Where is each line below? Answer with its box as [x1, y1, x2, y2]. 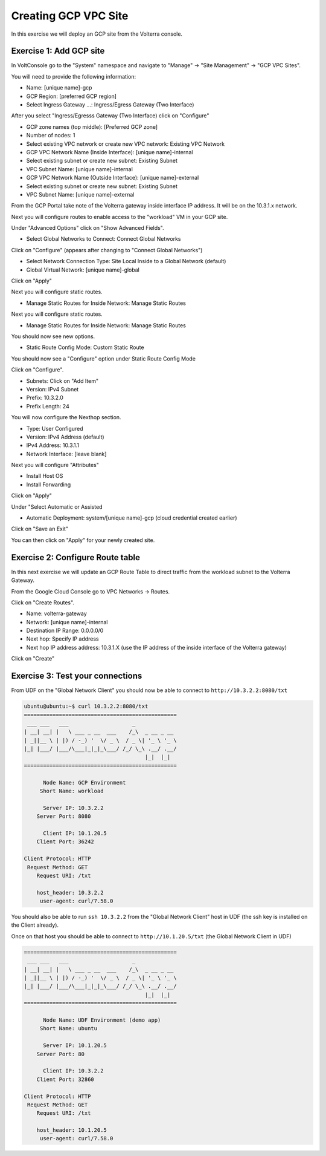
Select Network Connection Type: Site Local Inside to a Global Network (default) [26, 258, 226, 265]
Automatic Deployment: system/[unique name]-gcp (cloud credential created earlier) [26, 514, 238, 521]
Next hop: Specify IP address [26, 635, 99, 642]
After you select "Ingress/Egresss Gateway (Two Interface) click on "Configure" [11, 112, 209, 119]
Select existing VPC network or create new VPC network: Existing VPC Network [26, 140, 225, 148]
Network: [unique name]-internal [26, 618, 108, 625]
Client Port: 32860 [36, 1076, 95, 1083]
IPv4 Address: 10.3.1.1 [26, 442, 80, 449]
